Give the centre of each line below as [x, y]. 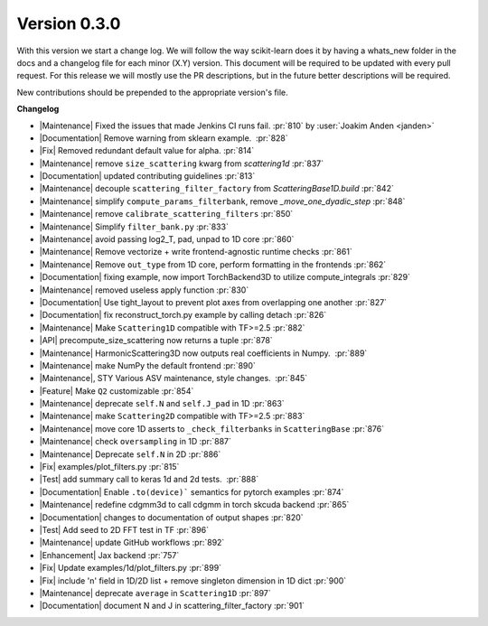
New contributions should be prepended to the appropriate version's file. [152, 92]
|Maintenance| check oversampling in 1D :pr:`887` [136, 442]
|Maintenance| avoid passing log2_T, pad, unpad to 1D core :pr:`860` [167, 239]
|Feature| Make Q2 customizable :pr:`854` [117, 391]
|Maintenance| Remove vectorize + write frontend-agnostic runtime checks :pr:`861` [196, 252]
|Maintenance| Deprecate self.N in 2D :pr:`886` [130, 454]
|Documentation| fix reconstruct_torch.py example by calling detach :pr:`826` [183, 315]
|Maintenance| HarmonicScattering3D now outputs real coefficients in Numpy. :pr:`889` [203, 353]
